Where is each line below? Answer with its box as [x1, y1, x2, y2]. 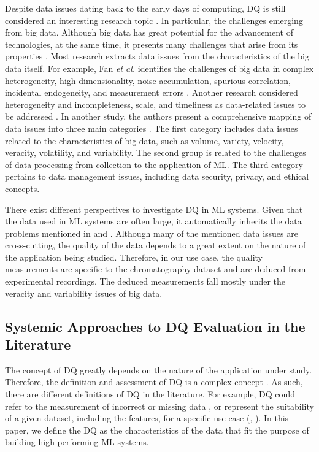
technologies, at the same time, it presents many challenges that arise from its [5, 37, 298, 50]
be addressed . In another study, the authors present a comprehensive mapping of [5, 110, 312, 123]
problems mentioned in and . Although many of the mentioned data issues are [5, 226, 298, 239]
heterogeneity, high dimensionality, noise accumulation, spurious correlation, [5, 74, 291, 86]
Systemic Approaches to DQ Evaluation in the [5, 316, 306, 335]
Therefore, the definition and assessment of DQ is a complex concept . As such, [5, 375, 303, 388]
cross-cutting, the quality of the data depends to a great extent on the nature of [5, 239, 306, 251]
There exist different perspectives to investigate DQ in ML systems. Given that [5, 202, 303, 215]
